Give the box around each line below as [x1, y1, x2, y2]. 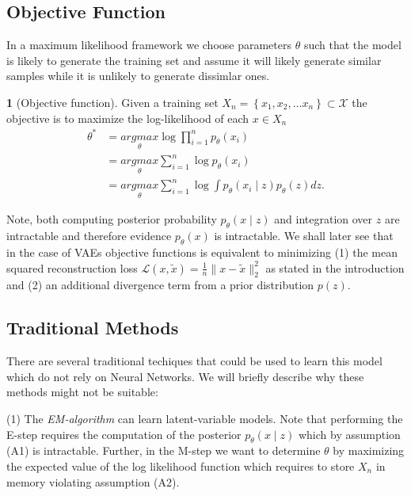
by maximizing [333, 442, 405, 459]
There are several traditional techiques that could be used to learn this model [6, 353, 382, 369]
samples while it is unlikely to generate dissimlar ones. [6, 67, 270, 84]
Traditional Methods [6, 315, 179, 340]
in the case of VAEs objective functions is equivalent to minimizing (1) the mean [6, 244, 398, 261]
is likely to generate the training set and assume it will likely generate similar [6, 52, 382, 68]
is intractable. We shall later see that [214, 227, 394, 244]
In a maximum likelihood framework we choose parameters [6, 36, 291, 53]
